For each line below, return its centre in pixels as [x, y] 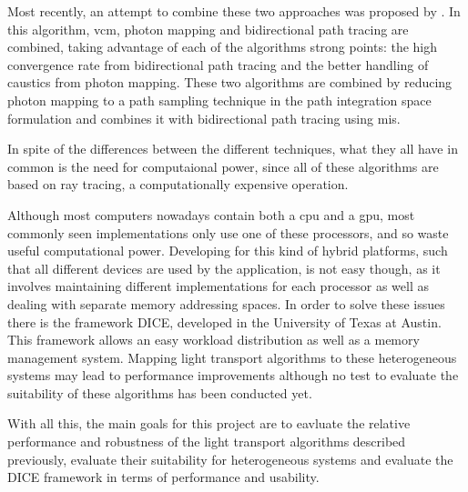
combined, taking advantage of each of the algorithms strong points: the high [223, 47]
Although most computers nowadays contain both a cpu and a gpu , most [211, 214]
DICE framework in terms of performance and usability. [163, 477]
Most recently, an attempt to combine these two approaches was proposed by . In [234, 11]
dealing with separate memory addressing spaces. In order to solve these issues [226, 303]
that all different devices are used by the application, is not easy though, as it [224, 268]
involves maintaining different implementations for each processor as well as [218, 286]
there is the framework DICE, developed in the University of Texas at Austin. [224, 321]
